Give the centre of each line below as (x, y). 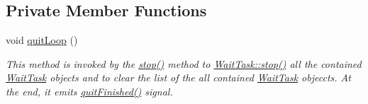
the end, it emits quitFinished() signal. (89, 91)
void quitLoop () (42, 40)
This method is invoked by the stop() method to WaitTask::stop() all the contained (184, 63)
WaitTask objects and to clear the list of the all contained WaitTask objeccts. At (178, 77)
